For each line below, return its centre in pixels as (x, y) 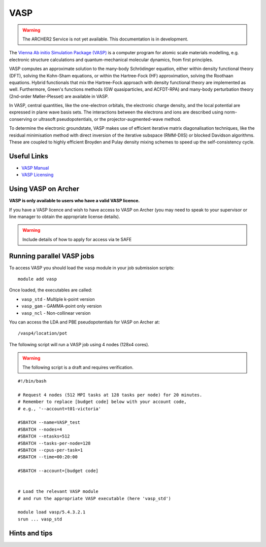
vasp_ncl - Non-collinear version (56, 313)
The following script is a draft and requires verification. (78, 367)
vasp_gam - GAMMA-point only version (62, 306)
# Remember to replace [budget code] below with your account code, (102, 402)
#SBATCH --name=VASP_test (49, 422)
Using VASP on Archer (44, 189)
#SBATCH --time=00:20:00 (48, 457)
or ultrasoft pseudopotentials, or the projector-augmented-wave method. (107, 119)
